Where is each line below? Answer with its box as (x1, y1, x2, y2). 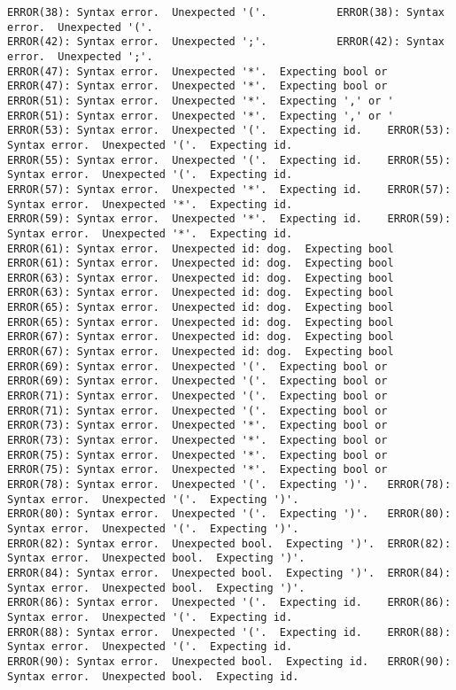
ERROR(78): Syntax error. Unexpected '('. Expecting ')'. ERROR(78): (7, 478, 452, 491)
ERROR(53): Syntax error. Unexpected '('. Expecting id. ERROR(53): (7, 124, 452, 137)
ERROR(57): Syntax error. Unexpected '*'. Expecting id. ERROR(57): (7, 182, 452, 196)
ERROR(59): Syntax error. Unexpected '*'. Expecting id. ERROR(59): (7, 213, 452, 226)
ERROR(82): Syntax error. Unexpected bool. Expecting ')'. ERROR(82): (7, 537, 452, 550)
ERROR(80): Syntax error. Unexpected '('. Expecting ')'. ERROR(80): (7, 508, 452, 521)
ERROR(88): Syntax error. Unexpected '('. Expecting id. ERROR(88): (7, 625, 452, 639)
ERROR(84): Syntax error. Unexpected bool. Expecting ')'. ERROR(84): (7, 566, 452, 579)
